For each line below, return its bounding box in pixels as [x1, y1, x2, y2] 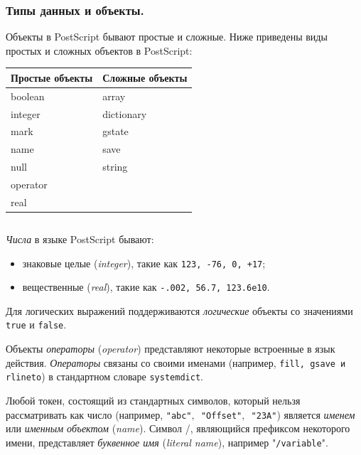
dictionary [102, 106, 147, 121]
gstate [102, 124, 129, 139]
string [102, 159, 128, 174]
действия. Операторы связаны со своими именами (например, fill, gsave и [6, 355, 346, 370]
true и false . [6, 317, 67, 332]
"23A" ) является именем [251, 407, 355, 422]
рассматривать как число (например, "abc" [6, 407, 192, 422]
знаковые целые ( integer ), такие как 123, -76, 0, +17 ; [22, 255, 266, 270]
